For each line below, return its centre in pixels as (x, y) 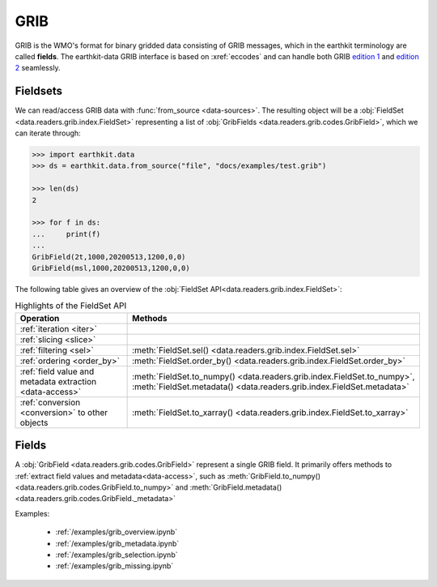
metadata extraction (58, 381)
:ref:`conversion (50, 402)
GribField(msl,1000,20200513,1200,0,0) (111, 268)
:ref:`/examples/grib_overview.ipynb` (117, 532)
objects (34, 422)
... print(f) (66, 234)
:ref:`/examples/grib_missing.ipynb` (115, 566)
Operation (40, 318)
